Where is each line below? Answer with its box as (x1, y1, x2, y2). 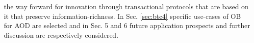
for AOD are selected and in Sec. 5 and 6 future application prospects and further (4, 20, 250, 30)
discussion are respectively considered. (4, 29, 119, 40)
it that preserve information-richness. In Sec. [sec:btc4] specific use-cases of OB (4, 11, 241, 21)
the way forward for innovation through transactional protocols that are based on (4, 1, 249, 11)
